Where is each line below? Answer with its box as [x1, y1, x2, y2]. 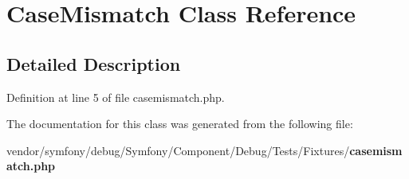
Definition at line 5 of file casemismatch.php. [6, 88, 225, 105]
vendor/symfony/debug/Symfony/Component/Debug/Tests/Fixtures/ [6, 142, 350, 158]
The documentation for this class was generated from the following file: [6, 115, 353, 132]
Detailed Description [6, 51, 181, 76]
